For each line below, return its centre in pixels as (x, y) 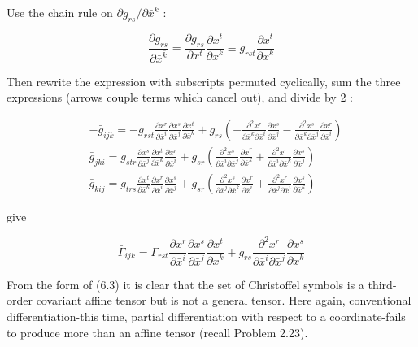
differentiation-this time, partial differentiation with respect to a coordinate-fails (206, 316)
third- (382, 284)
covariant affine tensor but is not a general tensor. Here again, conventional (224, 300)
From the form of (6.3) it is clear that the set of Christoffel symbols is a (185, 284)
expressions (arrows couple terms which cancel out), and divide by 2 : (180, 97)
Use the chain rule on (60, 12)
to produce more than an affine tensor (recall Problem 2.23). (157, 332)
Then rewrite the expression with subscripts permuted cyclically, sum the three (204, 81)
